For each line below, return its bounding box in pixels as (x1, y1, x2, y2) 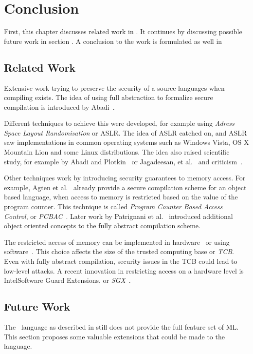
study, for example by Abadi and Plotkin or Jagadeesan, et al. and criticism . (4, 156, 243, 166)
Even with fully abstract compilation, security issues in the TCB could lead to (4, 256, 237, 266)
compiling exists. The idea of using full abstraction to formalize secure (4, 92, 213, 102)
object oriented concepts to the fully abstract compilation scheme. (4, 220, 200, 231)
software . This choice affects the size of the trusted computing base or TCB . (4, 246, 234, 256)
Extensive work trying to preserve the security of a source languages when (4, 82, 225, 93)
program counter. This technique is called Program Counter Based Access (4, 201, 223, 212)
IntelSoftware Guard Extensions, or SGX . (4, 275, 131, 285)
